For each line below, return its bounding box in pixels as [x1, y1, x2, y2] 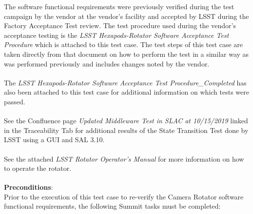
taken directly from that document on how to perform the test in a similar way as [4, 49, 249, 59]
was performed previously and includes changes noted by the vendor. [4, 58, 210, 68]
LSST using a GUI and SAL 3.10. [4, 134, 105, 145]
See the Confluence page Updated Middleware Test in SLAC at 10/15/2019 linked [4, 115, 248, 126]
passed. [4, 96, 25, 106]
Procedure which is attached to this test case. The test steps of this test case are [4, 39, 243, 49]
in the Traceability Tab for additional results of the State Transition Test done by [4, 125, 249, 135]
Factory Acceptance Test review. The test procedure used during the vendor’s [4, 20, 236, 31]
